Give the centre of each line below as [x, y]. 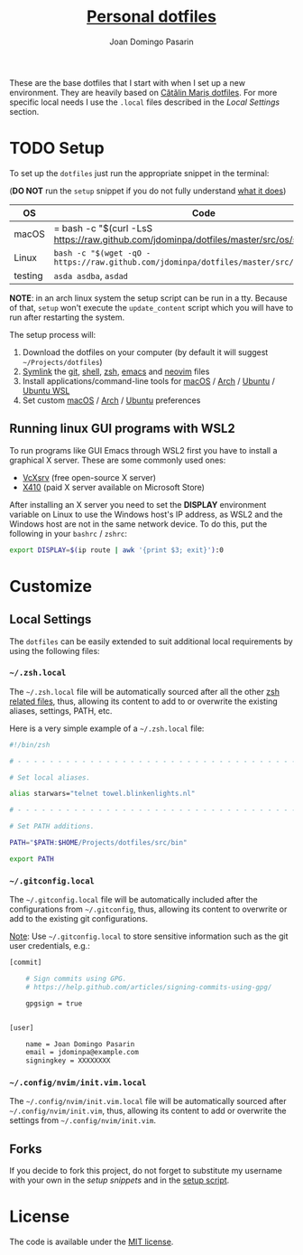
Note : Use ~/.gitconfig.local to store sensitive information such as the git [149, 936]
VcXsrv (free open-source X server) [89, 477]
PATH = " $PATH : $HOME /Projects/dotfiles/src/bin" [98, 843]
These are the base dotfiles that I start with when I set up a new [128, 82]
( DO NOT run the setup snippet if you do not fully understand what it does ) [148, 191]
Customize [51, 586]
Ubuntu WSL [46, 390]
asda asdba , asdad [91, 276]
